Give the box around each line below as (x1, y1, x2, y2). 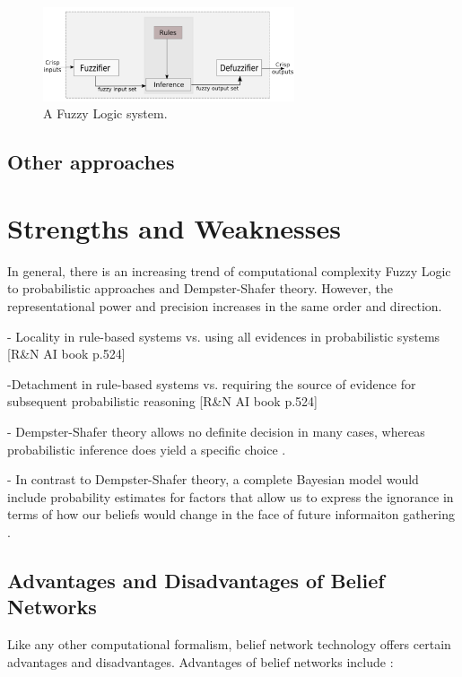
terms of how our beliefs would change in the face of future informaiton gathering (7, 505, 455, 524)
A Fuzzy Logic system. (43, 104, 168, 123)
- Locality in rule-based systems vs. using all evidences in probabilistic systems (7, 326, 440, 345)
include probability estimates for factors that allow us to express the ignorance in (7, 487, 454, 506)
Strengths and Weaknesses (7, 209, 341, 246)
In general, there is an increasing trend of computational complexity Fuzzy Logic (7, 261, 451, 280)
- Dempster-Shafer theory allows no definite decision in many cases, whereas (7, 421, 425, 440)
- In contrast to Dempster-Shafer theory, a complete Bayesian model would (7, 470, 419, 489)
